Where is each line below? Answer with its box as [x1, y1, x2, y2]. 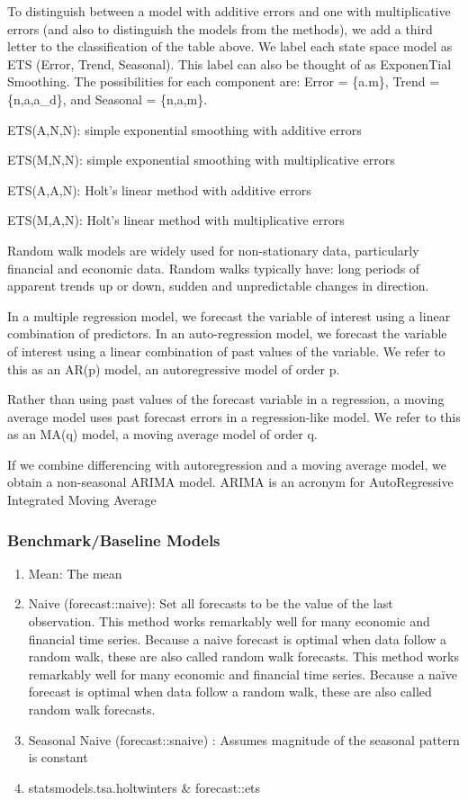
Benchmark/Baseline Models [7, 528, 220, 551]
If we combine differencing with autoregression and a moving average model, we [7, 454, 446, 473]
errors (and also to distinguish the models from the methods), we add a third [7, 19, 433, 38]
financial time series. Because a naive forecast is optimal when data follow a [28, 629, 446, 648]
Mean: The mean [28, 563, 122, 582]
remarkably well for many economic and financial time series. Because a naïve [28, 664, 457, 683]
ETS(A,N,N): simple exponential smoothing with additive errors [7, 120, 362, 139]
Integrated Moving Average [7, 490, 157, 509]
